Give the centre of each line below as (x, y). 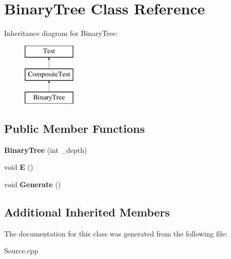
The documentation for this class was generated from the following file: (116, 233)
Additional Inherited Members (87, 212)
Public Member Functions (74, 128)
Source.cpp (21, 251)
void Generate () (33, 184)
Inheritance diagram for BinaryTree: (61, 33)
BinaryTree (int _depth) (46, 150)
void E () (19, 167)
